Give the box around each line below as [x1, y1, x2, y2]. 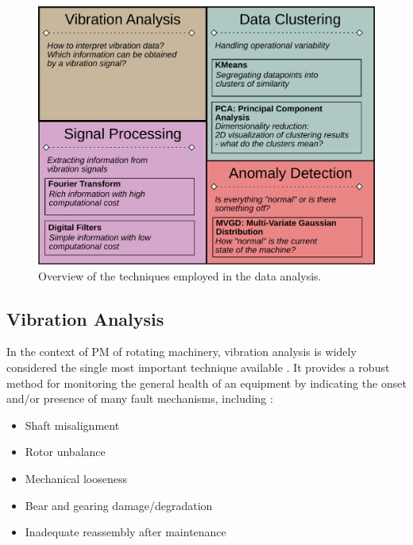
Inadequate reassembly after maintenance [25, 524, 226, 540]
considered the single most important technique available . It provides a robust [6, 359, 390, 376]
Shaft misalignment [25, 416, 120, 433]
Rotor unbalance [25, 443, 106, 460]
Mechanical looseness [25, 470, 127, 486]
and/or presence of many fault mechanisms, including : [6, 390, 273, 407]
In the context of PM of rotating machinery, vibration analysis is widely [6, 343, 357, 360]
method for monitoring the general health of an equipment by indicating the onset [6, 374, 407, 391]
